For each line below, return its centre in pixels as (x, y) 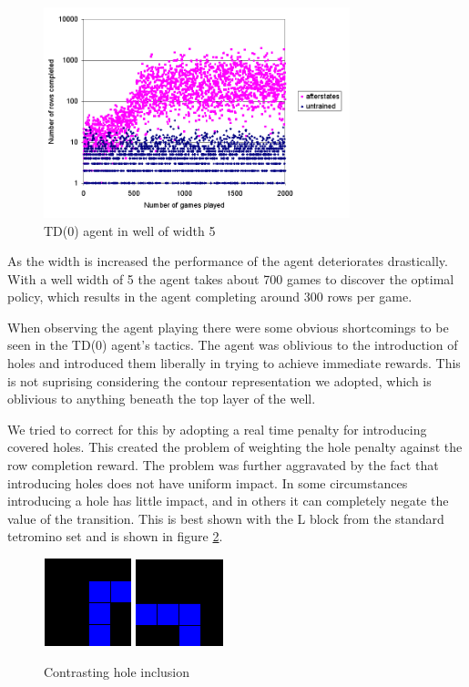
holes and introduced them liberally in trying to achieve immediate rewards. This (234, 363)
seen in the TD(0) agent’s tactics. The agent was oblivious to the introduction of (233, 345)
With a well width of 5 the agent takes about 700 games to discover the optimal (231, 278)
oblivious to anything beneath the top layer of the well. (162, 399)
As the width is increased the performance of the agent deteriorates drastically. (228, 261)
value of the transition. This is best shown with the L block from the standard (226, 518)
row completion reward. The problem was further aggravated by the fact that (223, 465)
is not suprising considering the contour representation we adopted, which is (219, 380)
